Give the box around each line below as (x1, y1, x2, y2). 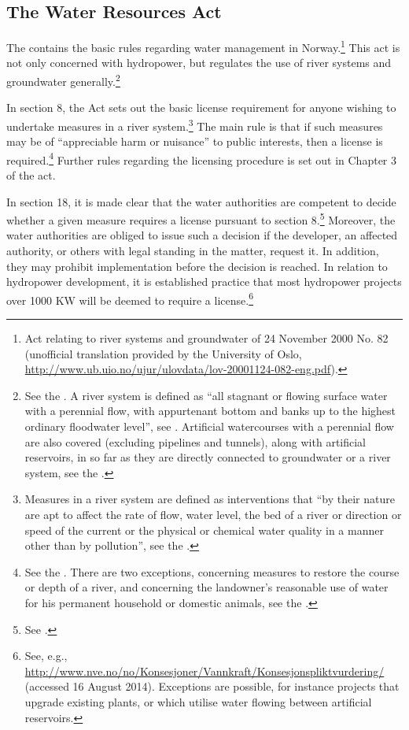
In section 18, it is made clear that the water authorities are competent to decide (6, 193, 396, 209)
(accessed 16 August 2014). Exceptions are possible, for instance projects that (24, 678, 400, 695)
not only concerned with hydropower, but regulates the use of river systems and (6, 54, 392, 71)
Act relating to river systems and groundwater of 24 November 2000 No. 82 (24, 330, 389, 346)
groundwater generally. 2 (6, 71, 120, 89)
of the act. (6, 166, 56, 183)
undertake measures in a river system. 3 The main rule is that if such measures (6, 115, 383, 134)
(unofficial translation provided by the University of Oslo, (24, 345, 302, 361)
